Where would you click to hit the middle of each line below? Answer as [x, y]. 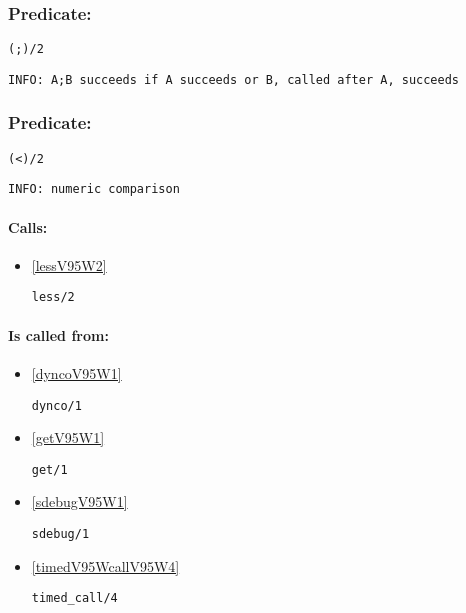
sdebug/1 [60, 534]
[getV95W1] [68, 437]
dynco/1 [56, 405]
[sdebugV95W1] [79, 501]
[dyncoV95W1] [76, 372]
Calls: [28, 226]
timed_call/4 [74, 598]
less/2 [53, 297]
